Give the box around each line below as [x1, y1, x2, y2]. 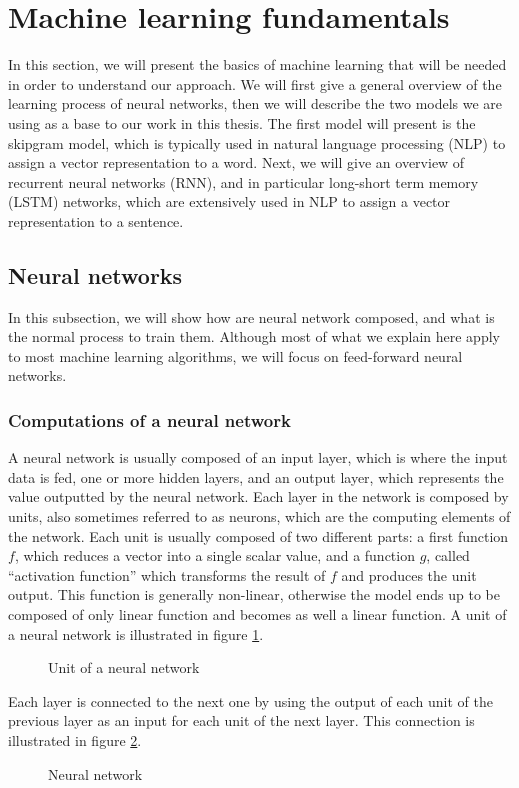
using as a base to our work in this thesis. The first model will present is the [8, 112, 476, 133]
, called [426, 545, 470, 566]
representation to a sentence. [8, 210, 184, 231]
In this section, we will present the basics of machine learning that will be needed [8, 54, 507, 75]
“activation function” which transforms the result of [8, 564, 326, 585]
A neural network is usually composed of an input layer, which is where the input [8, 447, 508, 468]
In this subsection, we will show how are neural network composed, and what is [8, 306, 495, 327]
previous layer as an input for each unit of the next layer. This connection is [8, 710, 475, 731]
